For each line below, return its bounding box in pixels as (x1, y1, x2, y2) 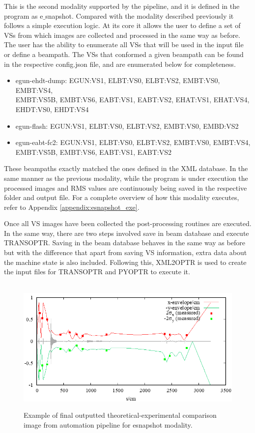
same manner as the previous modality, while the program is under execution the (4, 173, 248, 183)
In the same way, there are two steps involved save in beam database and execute (4, 228, 249, 238)
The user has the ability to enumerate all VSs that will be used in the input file (4, 39, 244, 50)
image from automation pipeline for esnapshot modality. (24, 420, 193, 430)
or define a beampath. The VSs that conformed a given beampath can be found (4, 49, 244, 59)
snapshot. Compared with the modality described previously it (45, 10, 234, 21)
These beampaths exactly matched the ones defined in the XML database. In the (4, 163, 248, 173)
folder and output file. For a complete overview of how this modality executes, (4, 192, 239, 202)
